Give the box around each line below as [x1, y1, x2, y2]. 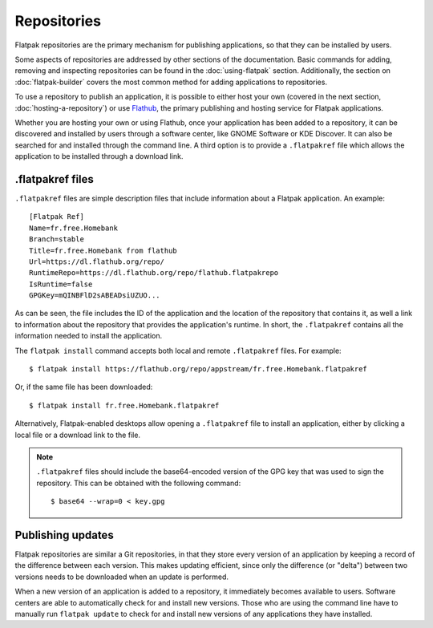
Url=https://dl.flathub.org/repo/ [29, 257, 164, 266]
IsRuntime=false [29, 279, 93, 289]
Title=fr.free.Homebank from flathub [29, 245, 178, 255]
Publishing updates [14, 528, 114, 541]
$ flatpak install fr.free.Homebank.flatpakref [29, 401, 220, 410]
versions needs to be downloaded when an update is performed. [14, 572, 229, 581]
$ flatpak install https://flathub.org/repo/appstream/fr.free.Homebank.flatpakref [29, 365, 368, 374]
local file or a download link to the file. [14, 430, 140, 440]
